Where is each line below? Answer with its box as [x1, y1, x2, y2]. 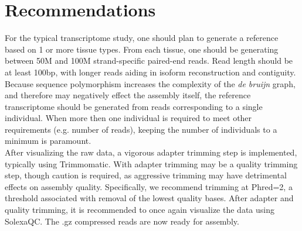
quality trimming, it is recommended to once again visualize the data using [5, 204, 274, 216]
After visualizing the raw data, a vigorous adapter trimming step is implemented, [5, 146, 297, 158]
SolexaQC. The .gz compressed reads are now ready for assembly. [5, 215, 239, 227]
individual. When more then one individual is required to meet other [5, 112, 252, 124]
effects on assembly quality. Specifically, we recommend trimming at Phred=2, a [5, 180, 293, 192]
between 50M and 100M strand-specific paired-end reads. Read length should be [5, 54, 293, 67]
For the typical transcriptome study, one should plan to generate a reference [5, 32, 279, 44]
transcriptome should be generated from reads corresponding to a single [5, 100, 263, 112]
